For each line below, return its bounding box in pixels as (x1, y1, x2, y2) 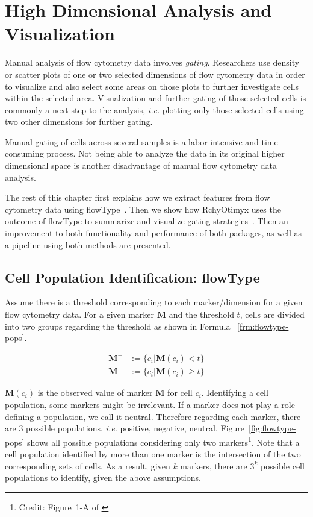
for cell (167, 386, 193, 399)
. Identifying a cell (201, 386, 268, 399)
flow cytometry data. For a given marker (5, 308, 155, 321)
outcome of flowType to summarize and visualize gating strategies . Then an (5, 215, 288, 227)
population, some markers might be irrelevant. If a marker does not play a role (5, 398, 295, 410)
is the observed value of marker (37, 386, 153, 399)
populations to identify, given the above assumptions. (5, 471, 201, 484)
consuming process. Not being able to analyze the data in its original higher (5, 147, 285, 160)
